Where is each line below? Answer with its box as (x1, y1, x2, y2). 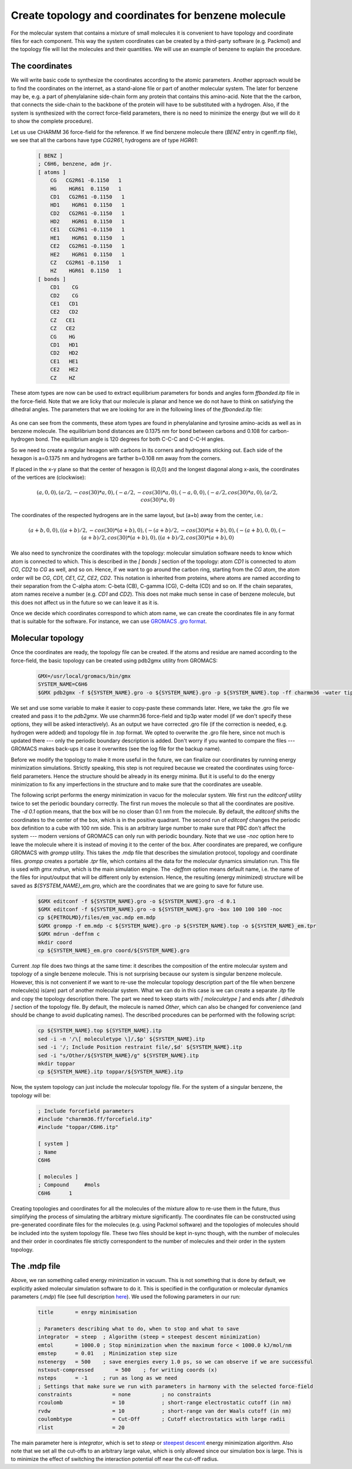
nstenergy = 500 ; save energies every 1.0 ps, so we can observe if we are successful (38, 1358, 313, 1365)
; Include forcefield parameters (38, 1108, 134, 1114)
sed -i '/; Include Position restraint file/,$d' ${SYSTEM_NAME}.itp (38, 1044, 242, 1051)
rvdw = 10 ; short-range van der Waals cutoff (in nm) (38, 1407, 292, 1414)
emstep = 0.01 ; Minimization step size (38, 1350, 177, 1357)
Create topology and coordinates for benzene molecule (11, 9, 286, 22)
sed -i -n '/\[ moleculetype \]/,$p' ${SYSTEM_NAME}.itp (38, 1035, 205, 1042)
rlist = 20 (38, 1424, 125, 1431)
